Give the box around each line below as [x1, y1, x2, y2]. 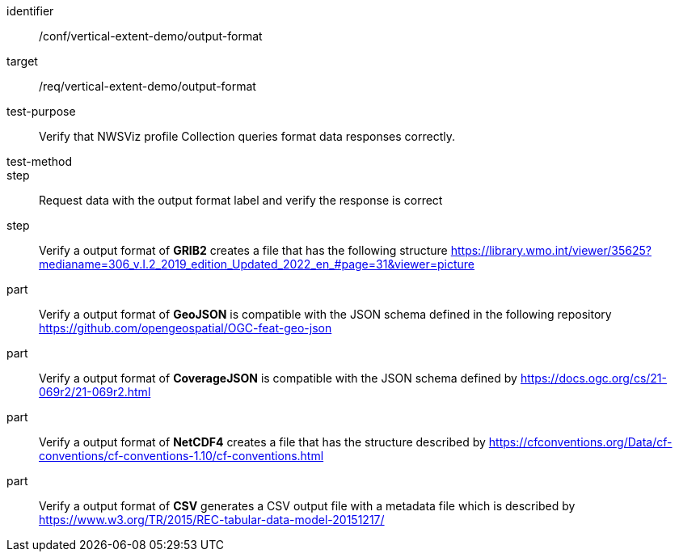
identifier [6, 4, 54, 18]
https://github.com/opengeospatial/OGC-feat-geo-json [39, 321, 332, 335]
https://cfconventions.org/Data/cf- [488, 435, 673, 449]
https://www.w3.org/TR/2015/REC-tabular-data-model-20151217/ [39, 513, 385, 526]
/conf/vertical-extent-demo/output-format [39, 29, 263, 43]
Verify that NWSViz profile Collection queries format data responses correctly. [39, 129, 455, 143]
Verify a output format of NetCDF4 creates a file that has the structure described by [39, 435, 486, 449]
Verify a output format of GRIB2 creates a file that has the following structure [39, 243, 448, 257]
